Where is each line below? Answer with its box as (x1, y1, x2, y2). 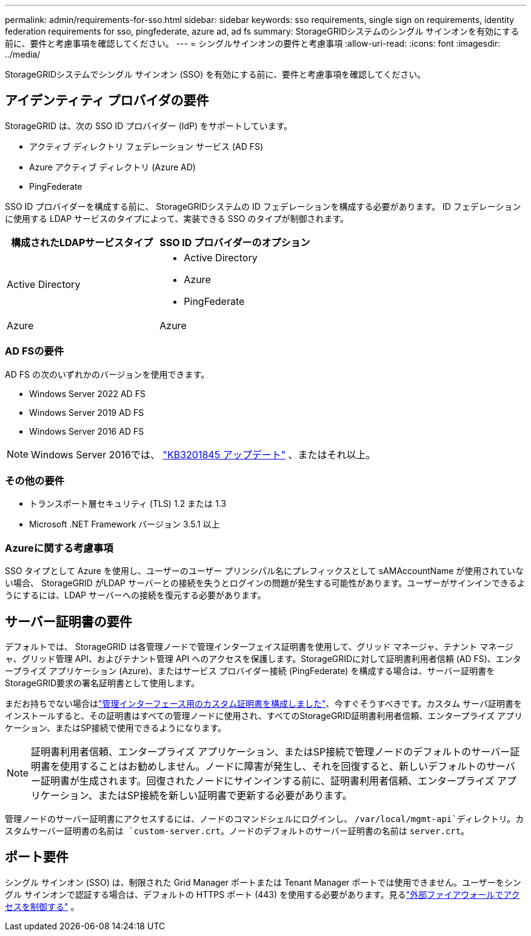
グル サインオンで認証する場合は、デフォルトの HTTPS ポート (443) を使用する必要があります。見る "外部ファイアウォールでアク (5, 889, 520, 900)
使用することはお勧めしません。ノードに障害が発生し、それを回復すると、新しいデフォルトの (60, 760, 486, 772)
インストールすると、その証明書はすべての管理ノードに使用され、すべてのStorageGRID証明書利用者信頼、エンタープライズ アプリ (5, 710, 523, 721)
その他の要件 (5, 474, 65, 487)
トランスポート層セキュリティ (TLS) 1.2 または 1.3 (29, 498, 227, 509)
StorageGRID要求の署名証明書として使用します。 (5, 677, 200, 688)
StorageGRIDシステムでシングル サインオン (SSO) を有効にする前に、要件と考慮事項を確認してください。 (5, 69, 426, 79)
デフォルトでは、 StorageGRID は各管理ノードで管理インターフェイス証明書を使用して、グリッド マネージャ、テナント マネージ (5, 641, 513, 652)
